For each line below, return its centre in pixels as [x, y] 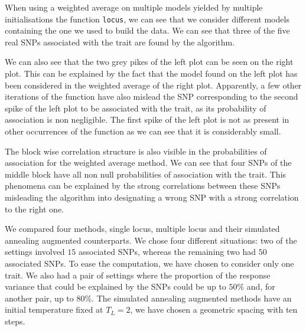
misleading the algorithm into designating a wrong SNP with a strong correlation [152, 197]
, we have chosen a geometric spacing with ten [214, 309]
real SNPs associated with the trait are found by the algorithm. [120, 42]
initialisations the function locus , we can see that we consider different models [147, 19]
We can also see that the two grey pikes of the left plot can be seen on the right [149, 62]
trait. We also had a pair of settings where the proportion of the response [138, 275]
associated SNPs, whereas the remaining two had [167, 252]
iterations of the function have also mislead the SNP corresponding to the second [152, 96]
